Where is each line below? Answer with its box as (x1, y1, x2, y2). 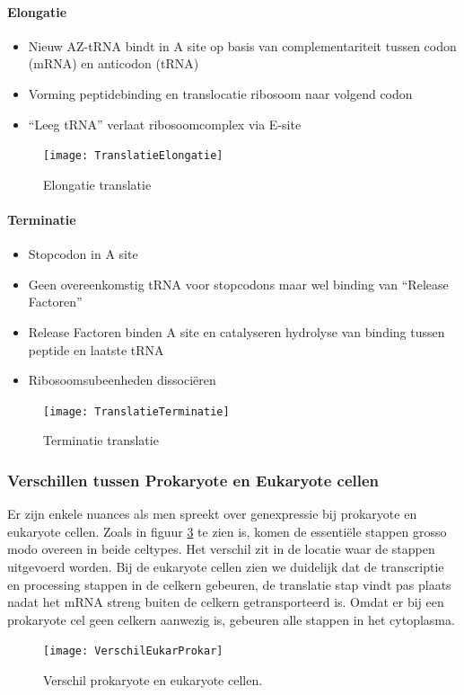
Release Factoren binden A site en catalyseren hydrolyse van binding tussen (28, 323, 445, 341)
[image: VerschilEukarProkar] (43, 645, 223, 658)
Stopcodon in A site (28, 245, 138, 263)
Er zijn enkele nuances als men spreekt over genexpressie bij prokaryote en (7, 504, 417, 523)
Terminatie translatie (43, 431, 159, 450)
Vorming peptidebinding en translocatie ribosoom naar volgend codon (28, 84, 413, 102)
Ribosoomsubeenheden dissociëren (28, 370, 216, 389)
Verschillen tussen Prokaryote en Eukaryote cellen (7, 468, 380, 491)
